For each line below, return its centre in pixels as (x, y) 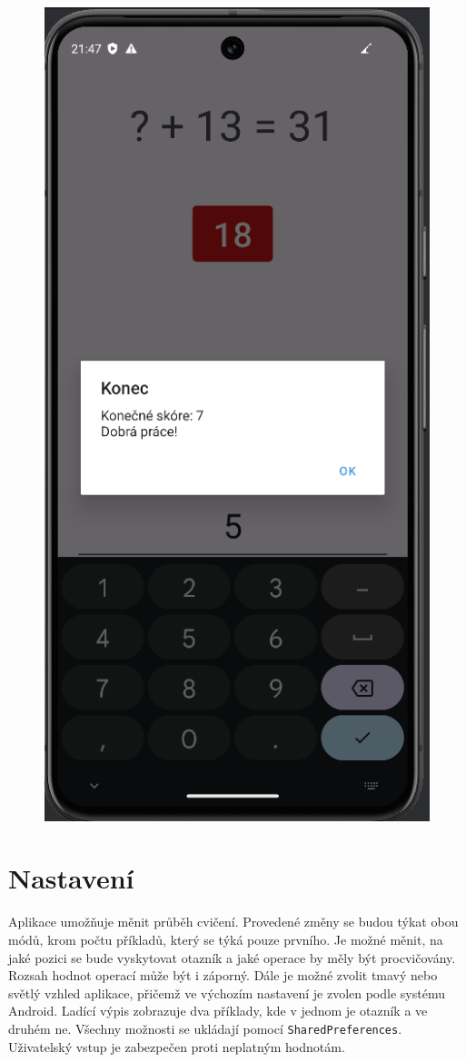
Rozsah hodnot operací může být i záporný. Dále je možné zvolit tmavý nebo (223, 975)
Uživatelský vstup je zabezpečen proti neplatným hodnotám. (177, 1046)
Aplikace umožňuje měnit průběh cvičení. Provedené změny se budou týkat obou (233, 922)
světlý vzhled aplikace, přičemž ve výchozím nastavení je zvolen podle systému (227, 993)
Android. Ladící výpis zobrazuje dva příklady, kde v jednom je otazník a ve (218, 1011)
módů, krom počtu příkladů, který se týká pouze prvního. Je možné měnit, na (226, 939)
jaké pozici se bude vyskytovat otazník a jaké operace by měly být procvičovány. (232, 957)
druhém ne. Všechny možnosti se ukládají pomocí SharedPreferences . (205, 1028)
